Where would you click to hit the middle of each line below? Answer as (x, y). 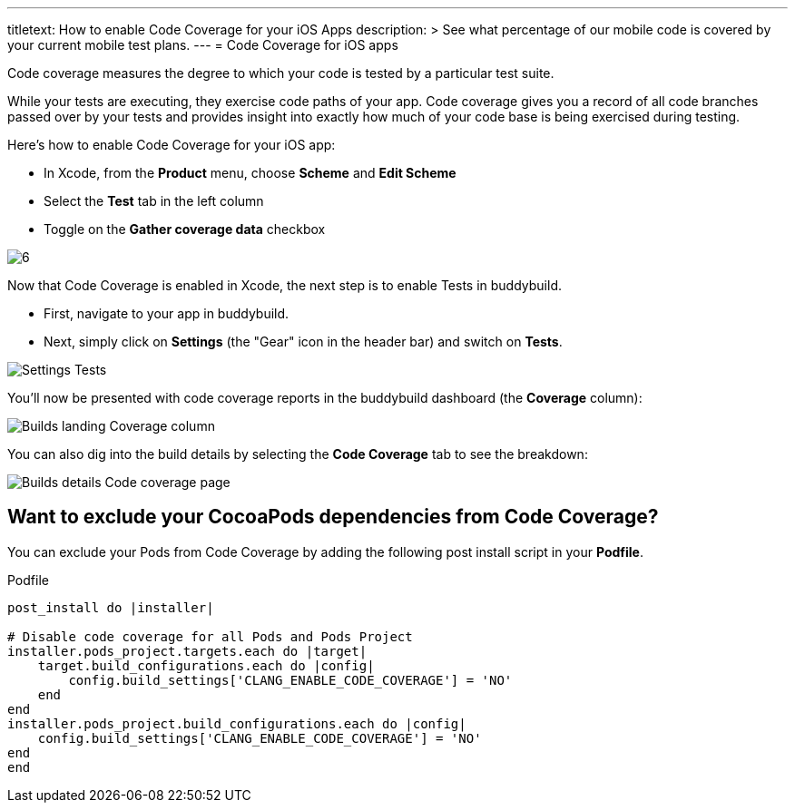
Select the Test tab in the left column (154, 201)
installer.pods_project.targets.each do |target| (187, 651)
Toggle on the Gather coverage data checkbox (185, 229)
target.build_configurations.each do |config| (206, 665)
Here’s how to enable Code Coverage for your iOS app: (172, 145)
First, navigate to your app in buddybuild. (167, 313)
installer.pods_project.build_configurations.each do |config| (237, 723)
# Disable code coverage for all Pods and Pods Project (210, 636)
